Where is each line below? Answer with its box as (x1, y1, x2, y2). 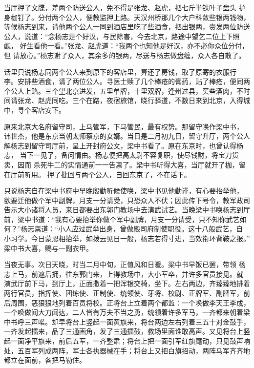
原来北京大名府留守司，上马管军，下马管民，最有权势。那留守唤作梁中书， (4, 121, 243, 131)
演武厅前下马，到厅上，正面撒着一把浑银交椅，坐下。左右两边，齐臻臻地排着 (4, 278, 250, 288)
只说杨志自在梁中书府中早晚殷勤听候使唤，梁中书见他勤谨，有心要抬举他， (4, 185, 243, 196)
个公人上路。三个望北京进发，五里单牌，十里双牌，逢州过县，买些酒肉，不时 (4, 85, 250, 96)
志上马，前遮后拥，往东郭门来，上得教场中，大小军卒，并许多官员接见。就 (4, 268, 243, 279)
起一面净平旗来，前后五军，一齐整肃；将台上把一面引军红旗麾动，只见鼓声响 (4, 336, 250, 346)
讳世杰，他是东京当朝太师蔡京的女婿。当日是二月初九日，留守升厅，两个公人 (4, 131, 250, 141)
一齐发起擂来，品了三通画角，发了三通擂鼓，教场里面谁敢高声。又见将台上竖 (4, 326, 250, 336)
